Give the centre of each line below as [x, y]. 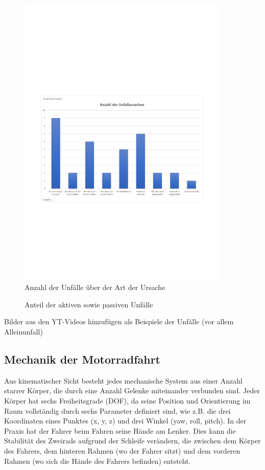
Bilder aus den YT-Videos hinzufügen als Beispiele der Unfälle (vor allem [119, 321]
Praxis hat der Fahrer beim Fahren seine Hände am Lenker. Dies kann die [120, 430]
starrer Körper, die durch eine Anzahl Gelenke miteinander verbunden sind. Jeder [132, 390]
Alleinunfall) [23, 332]
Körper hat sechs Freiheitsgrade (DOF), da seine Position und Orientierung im [127, 401]
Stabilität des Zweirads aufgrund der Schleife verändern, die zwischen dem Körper [132, 441]
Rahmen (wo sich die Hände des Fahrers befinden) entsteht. [98, 461]
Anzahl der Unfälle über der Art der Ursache [95, 287]
